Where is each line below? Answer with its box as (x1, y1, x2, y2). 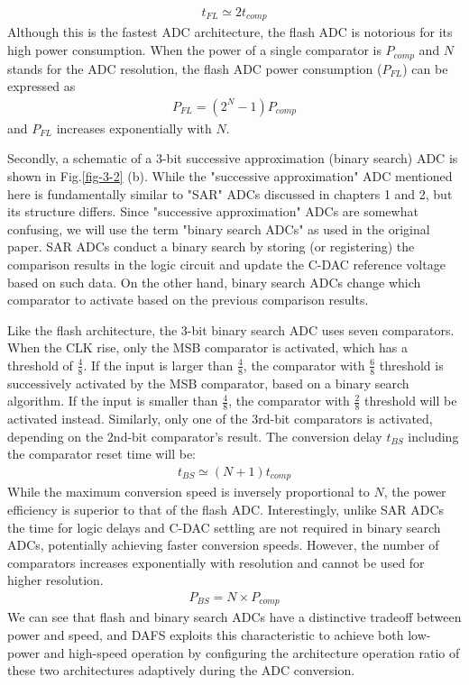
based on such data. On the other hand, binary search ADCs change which (7, 272, 421, 291)
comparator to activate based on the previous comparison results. (7, 290, 369, 309)
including (408, 426, 459, 445)
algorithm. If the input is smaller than (7, 391, 218, 410)
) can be (402, 59, 448, 78)
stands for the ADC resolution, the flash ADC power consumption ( (7, 59, 382, 78)
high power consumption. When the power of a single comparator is (7, 41, 382, 59)
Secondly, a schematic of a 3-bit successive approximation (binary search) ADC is (7, 149, 458, 168)
